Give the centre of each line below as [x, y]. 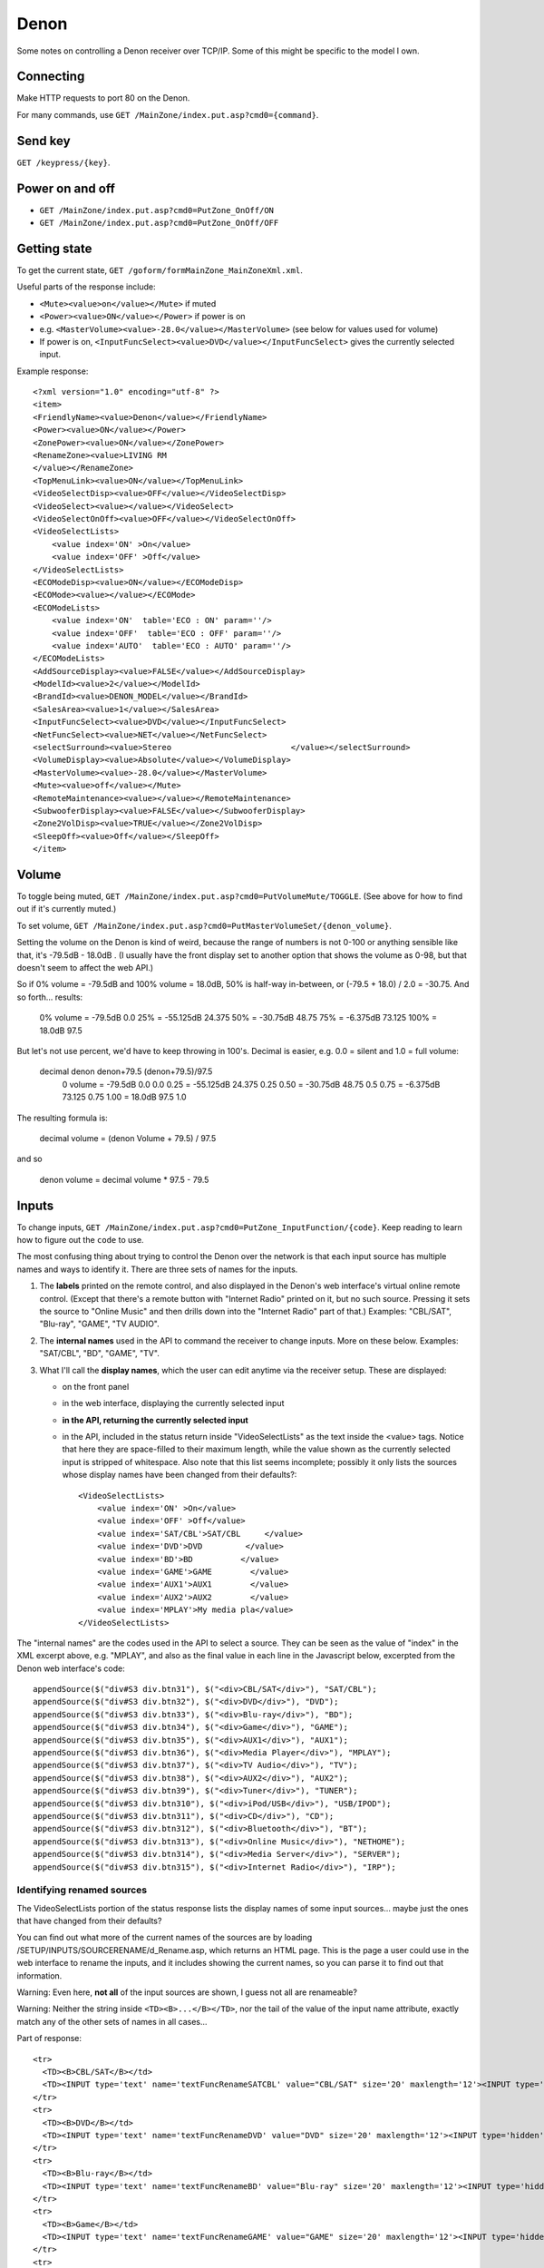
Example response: [53, 371]
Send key [44, 141]
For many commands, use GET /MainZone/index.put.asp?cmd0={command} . [168, 114]
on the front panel [96, 1386]
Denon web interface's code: [71, 1668]
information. [39, 1975]
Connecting [51, 77]
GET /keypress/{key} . [63, 162]
